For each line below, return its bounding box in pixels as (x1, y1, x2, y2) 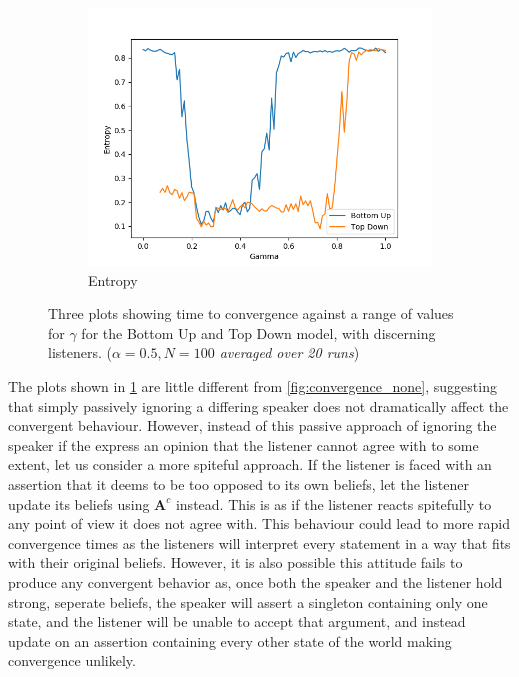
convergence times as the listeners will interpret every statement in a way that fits (8, 532, 511, 553)
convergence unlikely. (8, 650, 136, 671)
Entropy (88, 269, 138, 290)
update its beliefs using (8, 493, 150, 514)
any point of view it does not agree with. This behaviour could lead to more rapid (8, 513, 510, 534)
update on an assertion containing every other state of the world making (8, 630, 452, 651)
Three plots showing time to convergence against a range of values (48, 303, 454, 324)
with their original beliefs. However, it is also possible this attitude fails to (8, 552, 463, 573)
